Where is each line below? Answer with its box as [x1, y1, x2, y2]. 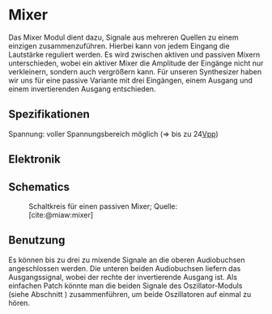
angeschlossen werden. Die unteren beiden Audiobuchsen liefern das [8, 263, 241, 273]
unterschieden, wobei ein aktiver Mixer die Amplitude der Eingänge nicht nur [8, 58, 264, 68]
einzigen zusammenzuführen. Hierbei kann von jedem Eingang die [8, 40, 230, 50]
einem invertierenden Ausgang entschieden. [8, 83, 156, 94]
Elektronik [8, 152, 61, 167]
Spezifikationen [8, 108, 91, 121]
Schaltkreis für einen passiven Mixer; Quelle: [28, 201, 178, 211]
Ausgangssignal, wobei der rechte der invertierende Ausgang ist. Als [8, 272, 237, 282]
